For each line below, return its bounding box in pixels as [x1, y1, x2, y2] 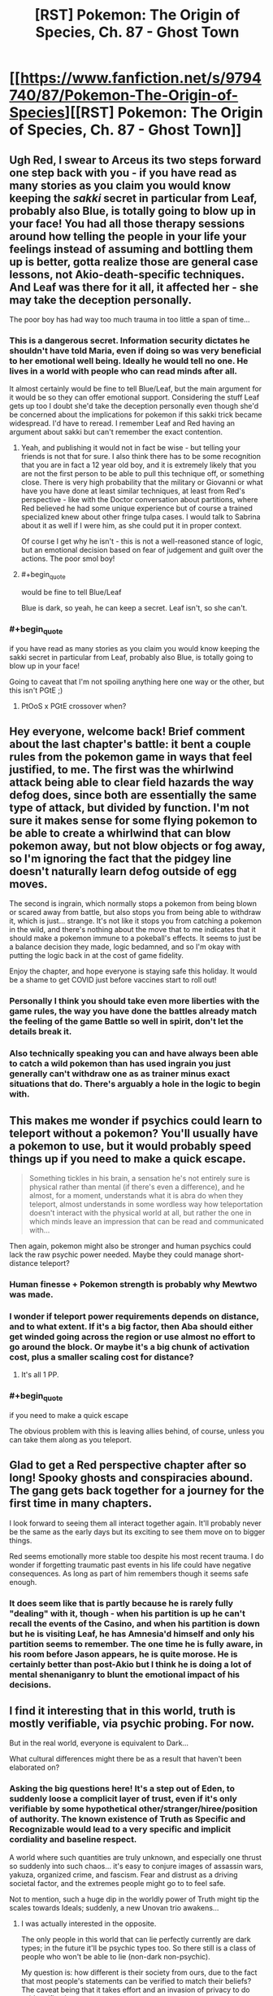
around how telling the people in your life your [9, 230, 247, 243]
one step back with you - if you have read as [9, 165, 237, 180]
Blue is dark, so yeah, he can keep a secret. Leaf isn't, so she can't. [20, 603, 248, 613]
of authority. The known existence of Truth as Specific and [9, 1814, 246, 1825]
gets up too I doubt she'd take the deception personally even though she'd [9, 401, 259, 411]
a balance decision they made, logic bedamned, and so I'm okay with [9, 942, 240, 952]
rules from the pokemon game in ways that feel [9, 751, 253, 764]
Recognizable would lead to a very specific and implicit [9, 1823, 232, 1835]
